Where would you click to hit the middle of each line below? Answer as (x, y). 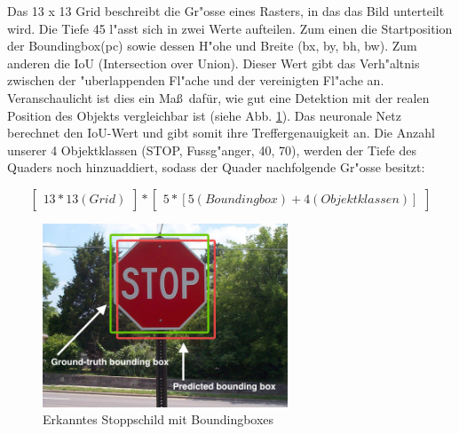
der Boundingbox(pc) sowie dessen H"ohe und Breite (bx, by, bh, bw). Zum (212, 46)
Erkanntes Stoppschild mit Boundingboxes (158, 419)
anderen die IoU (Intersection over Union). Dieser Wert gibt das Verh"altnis (214, 63)
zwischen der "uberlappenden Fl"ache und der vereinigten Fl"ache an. (196, 80)
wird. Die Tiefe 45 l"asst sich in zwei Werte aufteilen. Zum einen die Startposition (230, 28)
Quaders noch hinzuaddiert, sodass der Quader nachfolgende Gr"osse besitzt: (216, 167)
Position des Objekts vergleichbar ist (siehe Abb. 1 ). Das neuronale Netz (204, 115)
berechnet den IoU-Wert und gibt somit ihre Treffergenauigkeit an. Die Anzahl (221, 133)
